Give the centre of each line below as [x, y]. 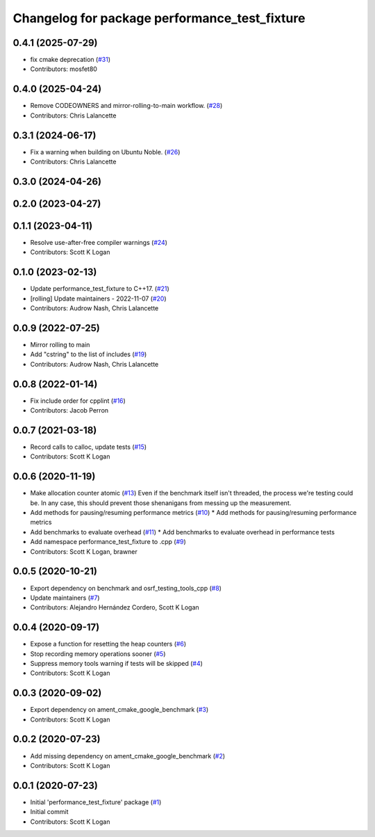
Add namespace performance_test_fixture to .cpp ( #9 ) [108, 542]
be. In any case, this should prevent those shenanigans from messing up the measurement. [161, 503]
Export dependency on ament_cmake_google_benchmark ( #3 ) [119, 710]
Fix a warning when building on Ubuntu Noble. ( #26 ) [105, 152]
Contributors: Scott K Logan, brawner [84, 551]
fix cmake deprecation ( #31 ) [70, 60]
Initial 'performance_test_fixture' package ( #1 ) [96, 802]
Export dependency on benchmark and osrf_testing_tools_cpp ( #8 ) [126, 588]
